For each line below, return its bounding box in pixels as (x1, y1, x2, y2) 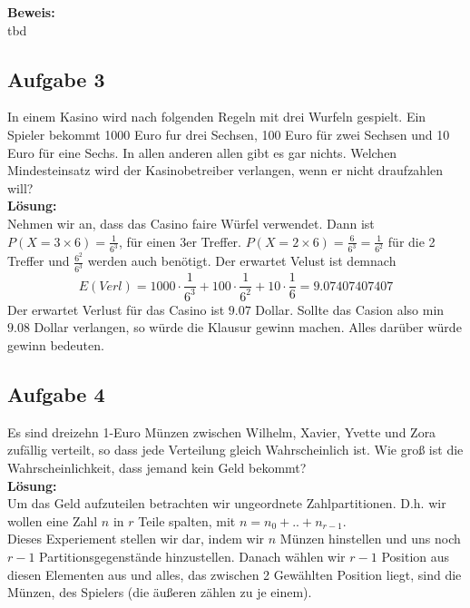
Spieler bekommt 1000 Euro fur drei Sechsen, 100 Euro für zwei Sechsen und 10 (7, 124, 450, 143)
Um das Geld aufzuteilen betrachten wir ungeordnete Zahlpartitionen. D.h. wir (7, 494, 446, 513)
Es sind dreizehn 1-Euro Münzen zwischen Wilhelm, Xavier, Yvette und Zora (7, 422, 436, 441)
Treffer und (7, 251, 70, 270)
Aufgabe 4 (7, 379, 105, 407)
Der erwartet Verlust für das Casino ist (7, 299, 225, 319)
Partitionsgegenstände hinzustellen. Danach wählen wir (39, 546, 346, 565)
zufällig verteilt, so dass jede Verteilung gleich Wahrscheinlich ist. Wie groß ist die (7, 440, 464, 459)
